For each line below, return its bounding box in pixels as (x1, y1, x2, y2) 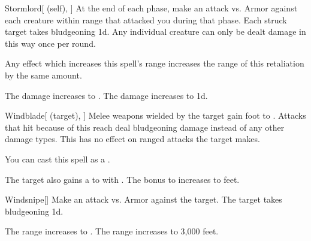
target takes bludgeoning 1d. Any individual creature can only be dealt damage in (5, 25, 306, 38)
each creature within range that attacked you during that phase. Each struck (5, 13, 287, 26)
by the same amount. (5, 68, 82, 81)
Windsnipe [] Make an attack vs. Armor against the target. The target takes (5, 193, 282, 206)
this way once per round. (5, 37, 96, 49)
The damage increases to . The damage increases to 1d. (5, 89, 208, 101)
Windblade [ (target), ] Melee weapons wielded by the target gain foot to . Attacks (5, 109, 306, 122)
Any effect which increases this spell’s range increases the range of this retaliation (5, 57, 304, 70)
